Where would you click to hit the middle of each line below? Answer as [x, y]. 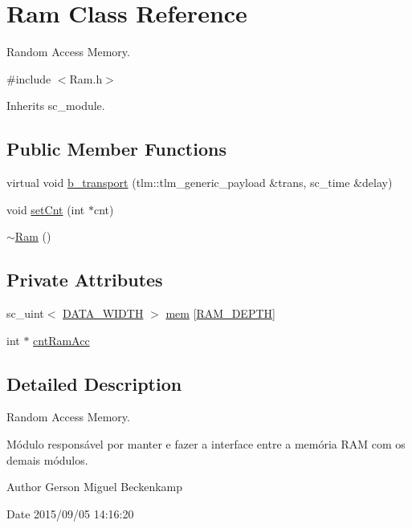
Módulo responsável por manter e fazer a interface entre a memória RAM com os [206, 444]
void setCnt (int [46, 209]
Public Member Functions [116, 149]
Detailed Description [94, 383]
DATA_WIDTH [103, 313]
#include [29, 78]
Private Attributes [85, 280]
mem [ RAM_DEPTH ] [220, 313]
